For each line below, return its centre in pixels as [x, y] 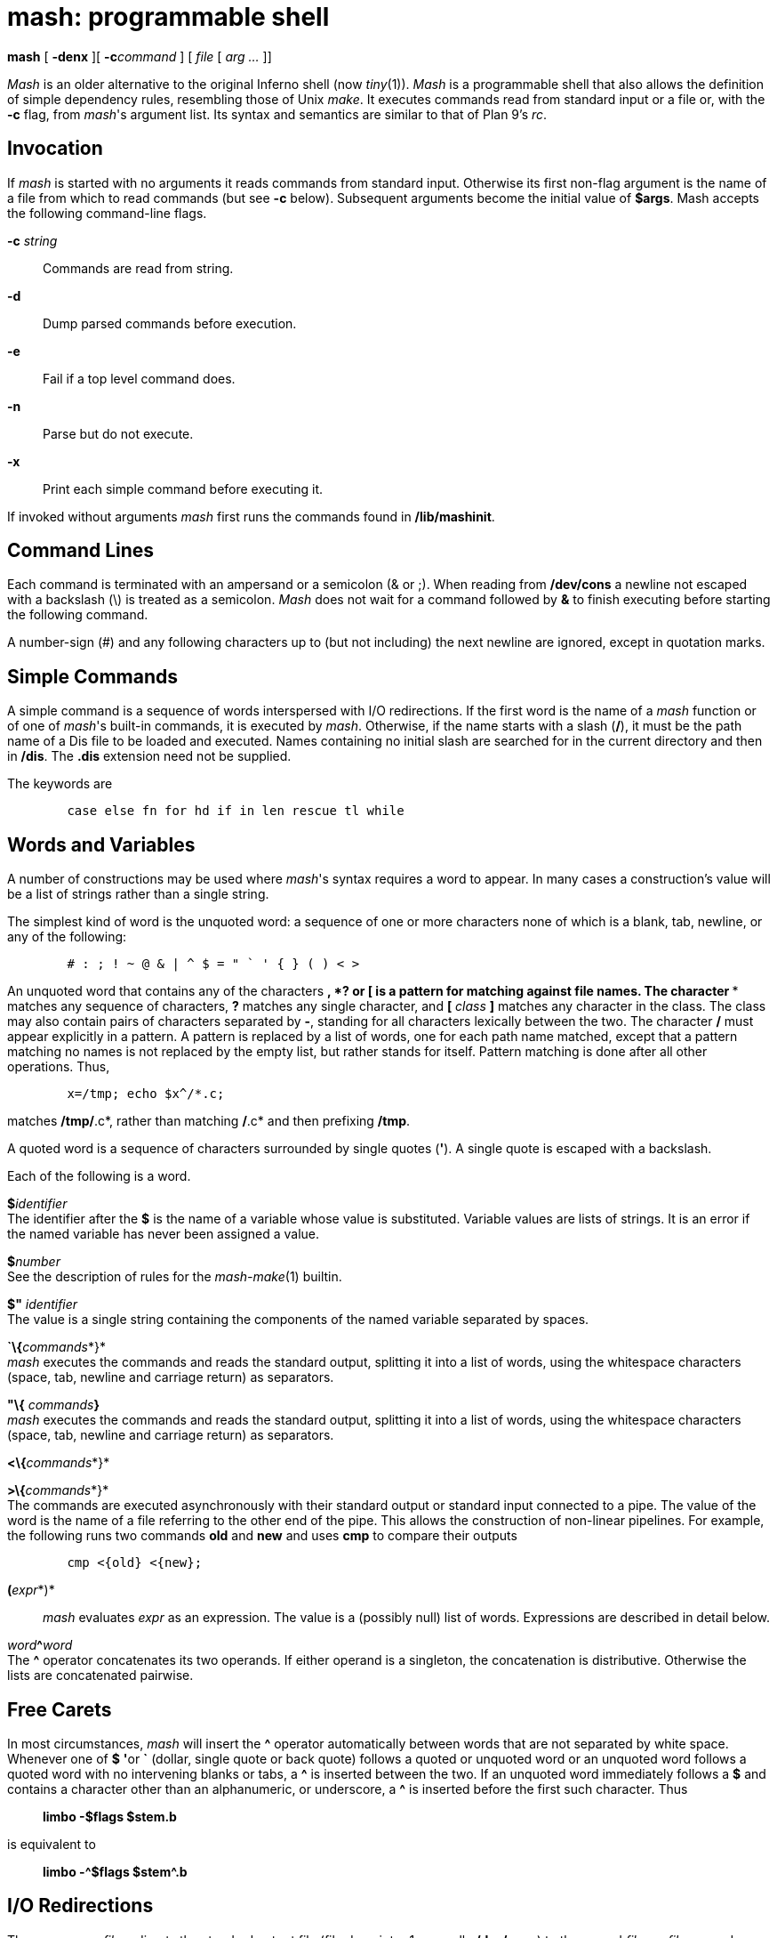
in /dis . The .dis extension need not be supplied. [149, 756]
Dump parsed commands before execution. [170, 323]
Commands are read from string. [138, 268]
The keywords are [60, 784]
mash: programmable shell [168, 17]
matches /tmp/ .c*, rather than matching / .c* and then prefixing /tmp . [209, 1121]
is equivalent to [52, 1844]
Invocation [55, 149]
